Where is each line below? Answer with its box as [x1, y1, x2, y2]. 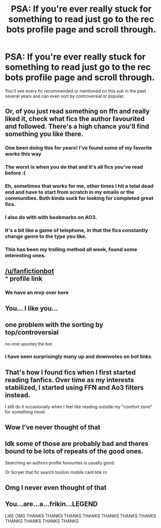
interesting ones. [5, 252, 46, 259]
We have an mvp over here [5, 289, 69, 296]
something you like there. [5, 130, 84, 138]
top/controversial [5, 328, 59, 336]
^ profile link [5, 275, 43, 283]
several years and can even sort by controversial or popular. [5, 93, 125, 99]
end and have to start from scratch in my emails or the [5, 189, 134, 196]
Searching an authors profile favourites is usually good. [5, 460, 115, 466]
